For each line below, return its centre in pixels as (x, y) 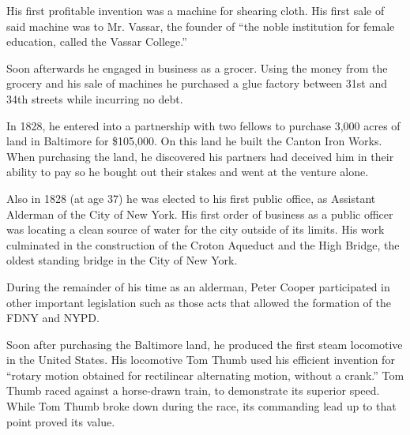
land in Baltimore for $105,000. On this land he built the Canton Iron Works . (194, 141)
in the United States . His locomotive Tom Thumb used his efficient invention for (201, 360)
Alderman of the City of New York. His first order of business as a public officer (200, 214)
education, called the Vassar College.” (97, 41)
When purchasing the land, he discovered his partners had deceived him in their (200, 156)
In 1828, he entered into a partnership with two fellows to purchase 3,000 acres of (203, 125)
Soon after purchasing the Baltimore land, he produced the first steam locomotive (205, 344)
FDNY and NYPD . (53, 318)
